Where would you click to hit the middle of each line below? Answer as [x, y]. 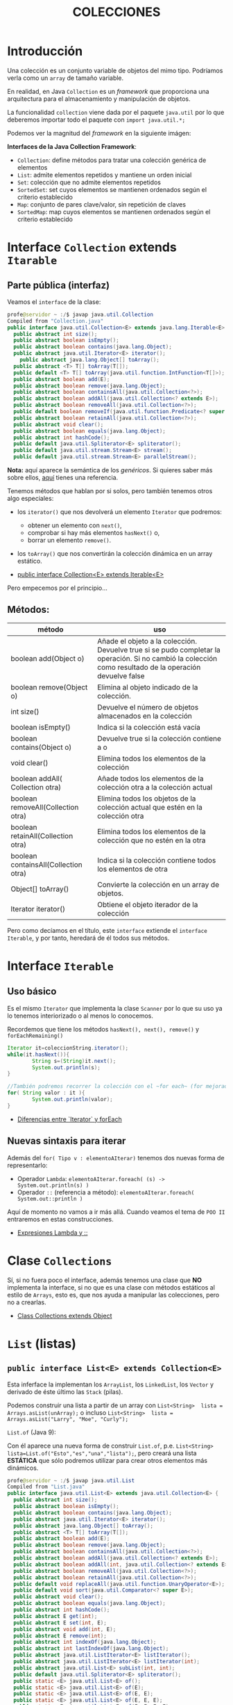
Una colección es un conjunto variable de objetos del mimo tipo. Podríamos [115, 70]
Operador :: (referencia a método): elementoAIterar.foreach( [106, 1192]
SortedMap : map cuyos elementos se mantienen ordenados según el [114, 211]
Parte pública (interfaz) [58, 285]
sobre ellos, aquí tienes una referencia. [63, 478]
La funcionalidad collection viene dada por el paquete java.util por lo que [116, 112]
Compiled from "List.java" [46, 1487]
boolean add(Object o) [48, 658]
